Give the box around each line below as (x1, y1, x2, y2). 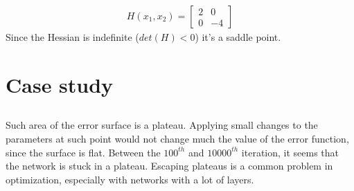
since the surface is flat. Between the (6, 145, 161, 159)
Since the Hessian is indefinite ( (6, 30, 139, 44)
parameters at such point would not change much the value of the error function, (6, 131, 349, 145)
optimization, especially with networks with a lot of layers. (6, 172, 254, 186)
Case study (6, 70, 114, 98)
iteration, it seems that (241, 145, 339, 159)
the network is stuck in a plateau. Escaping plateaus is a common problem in (6, 158, 333, 173)
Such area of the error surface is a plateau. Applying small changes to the (6, 118, 318, 132)
